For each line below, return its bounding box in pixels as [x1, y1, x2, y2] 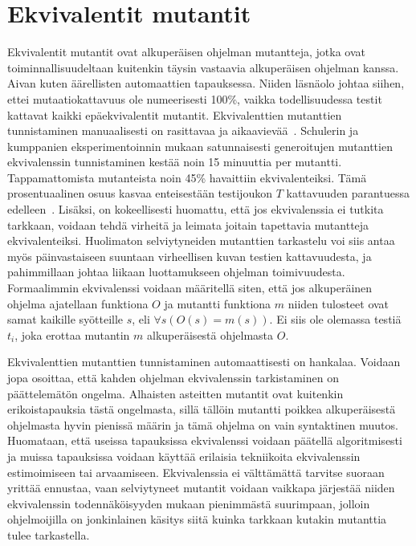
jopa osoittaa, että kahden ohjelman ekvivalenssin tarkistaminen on [7, 369, 339, 385]
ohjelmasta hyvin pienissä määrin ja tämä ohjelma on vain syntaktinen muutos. [7, 416, 398, 433]
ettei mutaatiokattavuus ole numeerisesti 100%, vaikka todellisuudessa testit [7, 90, 382, 107]
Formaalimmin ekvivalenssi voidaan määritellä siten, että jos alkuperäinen [7, 279, 373, 296]
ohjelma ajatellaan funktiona [7, 295, 149, 312]
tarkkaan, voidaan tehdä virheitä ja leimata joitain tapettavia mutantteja [7, 216, 369, 233]
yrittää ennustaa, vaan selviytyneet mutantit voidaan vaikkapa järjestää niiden [7, 479, 395, 496]
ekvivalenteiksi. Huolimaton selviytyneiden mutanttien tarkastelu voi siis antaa [7, 232, 395, 249]
